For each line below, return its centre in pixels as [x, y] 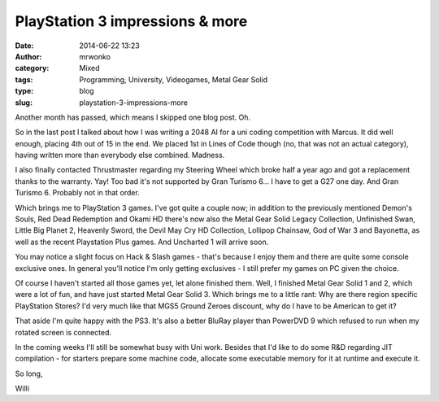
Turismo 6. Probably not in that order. [77, 193]
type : [24, 91]
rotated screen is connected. [63, 332]
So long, [29, 374]
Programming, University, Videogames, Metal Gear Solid [174, 79]
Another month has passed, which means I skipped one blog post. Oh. [133, 117]
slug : [24, 103]
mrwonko [95, 56]
